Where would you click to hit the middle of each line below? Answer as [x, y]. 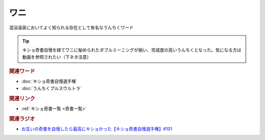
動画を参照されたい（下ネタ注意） [57, 57]
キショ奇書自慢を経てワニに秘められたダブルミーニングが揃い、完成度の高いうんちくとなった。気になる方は [132, 50]
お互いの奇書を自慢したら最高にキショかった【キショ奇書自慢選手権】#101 [97, 129]
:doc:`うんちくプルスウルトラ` [52, 88]
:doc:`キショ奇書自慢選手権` [50, 82]
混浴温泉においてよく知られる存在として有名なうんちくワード [71, 28]
